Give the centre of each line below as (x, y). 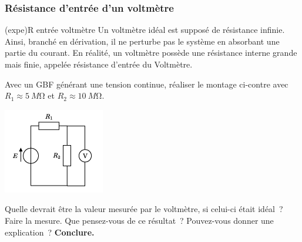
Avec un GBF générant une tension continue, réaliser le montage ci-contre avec (147, 84)
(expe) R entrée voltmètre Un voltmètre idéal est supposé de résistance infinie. (145, 30)
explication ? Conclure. (50, 232)
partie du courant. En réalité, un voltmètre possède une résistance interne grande (151, 53)
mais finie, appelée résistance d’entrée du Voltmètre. (99, 64)
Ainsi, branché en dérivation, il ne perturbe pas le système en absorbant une (142, 41)
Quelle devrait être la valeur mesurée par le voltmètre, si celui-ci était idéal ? (144, 209)
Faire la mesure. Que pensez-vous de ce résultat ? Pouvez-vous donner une (139, 220)
